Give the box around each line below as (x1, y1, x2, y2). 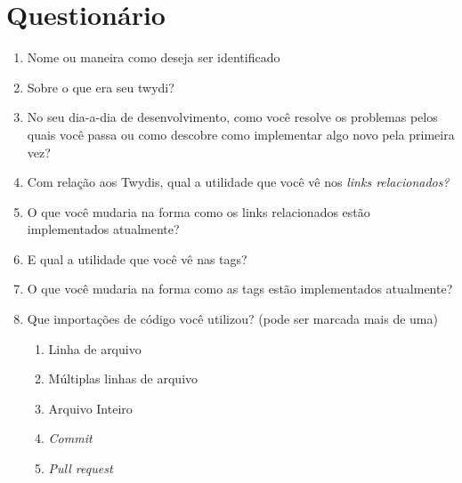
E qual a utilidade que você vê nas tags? (27, 249, 247, 268)
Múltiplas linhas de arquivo (48, 369, 199, 388)
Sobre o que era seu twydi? (27, 77, 174, 96)
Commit (48, 429, 93, 447)
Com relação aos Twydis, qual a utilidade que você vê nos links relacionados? (27, 173, 450, 191)
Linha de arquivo (48, 339, 142, 358)
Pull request (48, 459, 113, 478)
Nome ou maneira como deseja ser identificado (27, 48, 280, 67)
